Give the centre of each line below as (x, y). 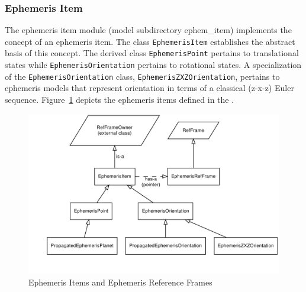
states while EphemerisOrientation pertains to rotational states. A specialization (153, 65)
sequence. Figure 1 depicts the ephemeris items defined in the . (120, 100)
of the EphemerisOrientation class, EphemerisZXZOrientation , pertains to (142, 76)
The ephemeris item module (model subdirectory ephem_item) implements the (148, 30)
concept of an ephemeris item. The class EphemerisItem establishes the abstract (150, 41)
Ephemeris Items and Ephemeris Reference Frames (120, 282)
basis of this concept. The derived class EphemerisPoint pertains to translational (152, 53)
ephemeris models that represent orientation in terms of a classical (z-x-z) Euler (149, 88)
